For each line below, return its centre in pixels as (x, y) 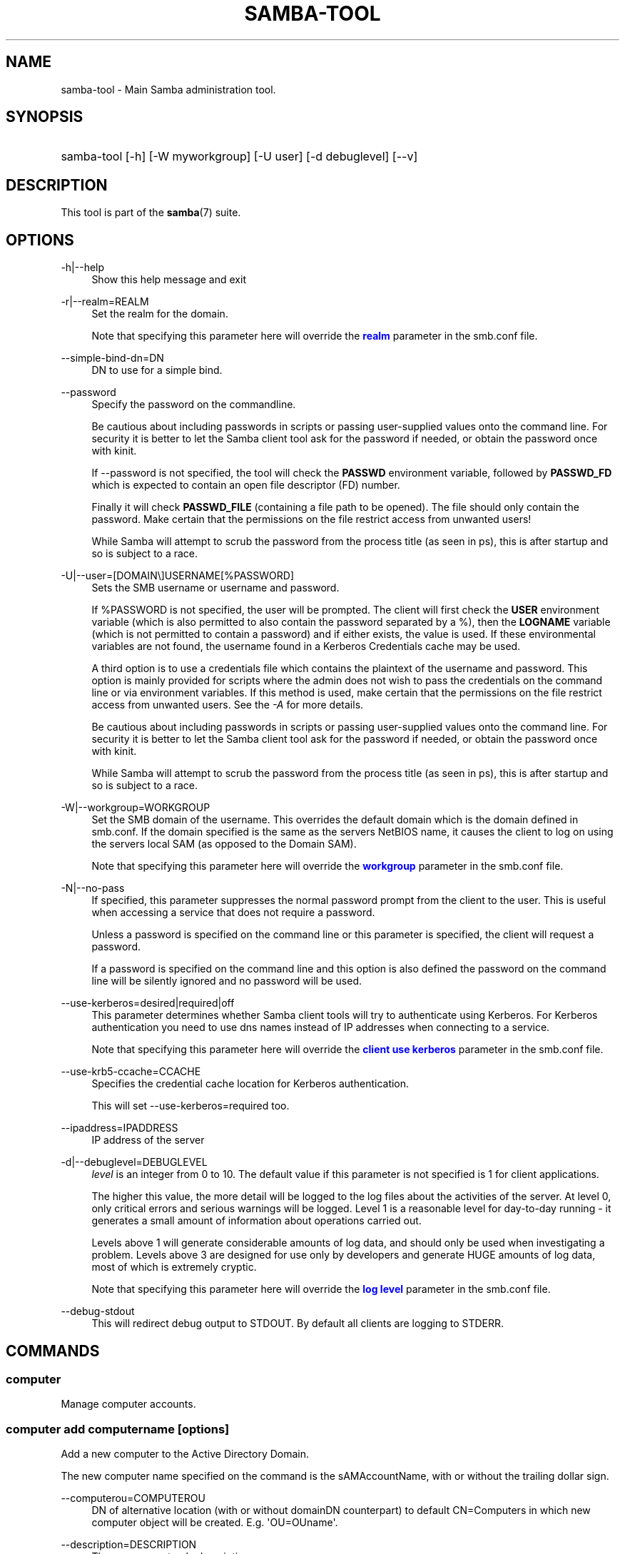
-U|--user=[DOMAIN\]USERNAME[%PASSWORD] (178, 576)
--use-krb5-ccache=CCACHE (131, 1072)
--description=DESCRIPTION (129, 1545)
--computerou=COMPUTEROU (133, 1498)
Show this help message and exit (169, 280)
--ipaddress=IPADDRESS (120, 1128)
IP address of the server (148, 1140)
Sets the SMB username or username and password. (215, 588)
